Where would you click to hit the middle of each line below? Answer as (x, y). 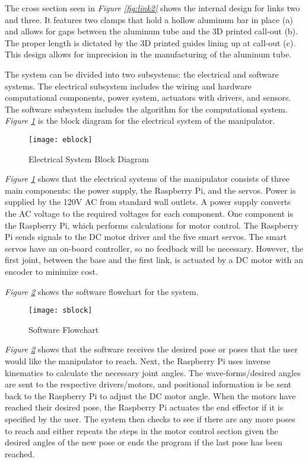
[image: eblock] (61, 139)
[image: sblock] (61, 311)
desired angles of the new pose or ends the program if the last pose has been (144, 442)
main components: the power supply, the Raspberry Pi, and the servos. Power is (150, 190)
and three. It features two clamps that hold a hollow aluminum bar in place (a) (149, 19)
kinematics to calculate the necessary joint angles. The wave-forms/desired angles (153, 372)
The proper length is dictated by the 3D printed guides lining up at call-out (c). (150, 42)
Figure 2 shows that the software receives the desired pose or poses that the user (151, 349)
